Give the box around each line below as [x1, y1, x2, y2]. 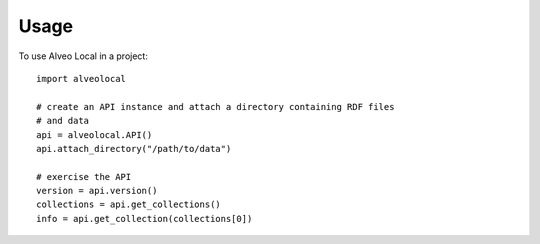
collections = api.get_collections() [36, 199, 222, 210]
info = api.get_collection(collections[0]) [36, 213, 253, 224]
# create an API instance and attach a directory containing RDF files [36, 101, 395, 112]
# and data [36, 115, 90, 127]
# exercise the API [36, 171, 132, 182]
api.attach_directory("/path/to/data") [36, 143, 232, 154]
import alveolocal [36, 73, 127, 84]
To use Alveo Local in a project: [18, 50, 149, 62]
